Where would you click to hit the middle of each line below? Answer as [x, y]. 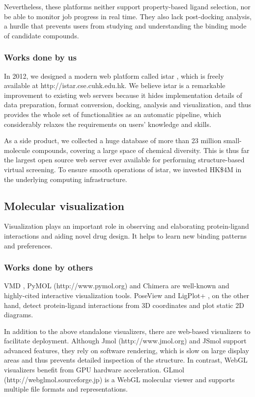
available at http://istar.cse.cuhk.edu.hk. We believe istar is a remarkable [115, 85]
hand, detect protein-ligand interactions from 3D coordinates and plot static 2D [124, 305]
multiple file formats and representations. [66, 389]
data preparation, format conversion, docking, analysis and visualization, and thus [128, 105]
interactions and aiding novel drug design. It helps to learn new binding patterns [126, 235]
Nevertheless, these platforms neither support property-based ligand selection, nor [127, 6]
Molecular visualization [64, 205]
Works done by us [40, 57]
